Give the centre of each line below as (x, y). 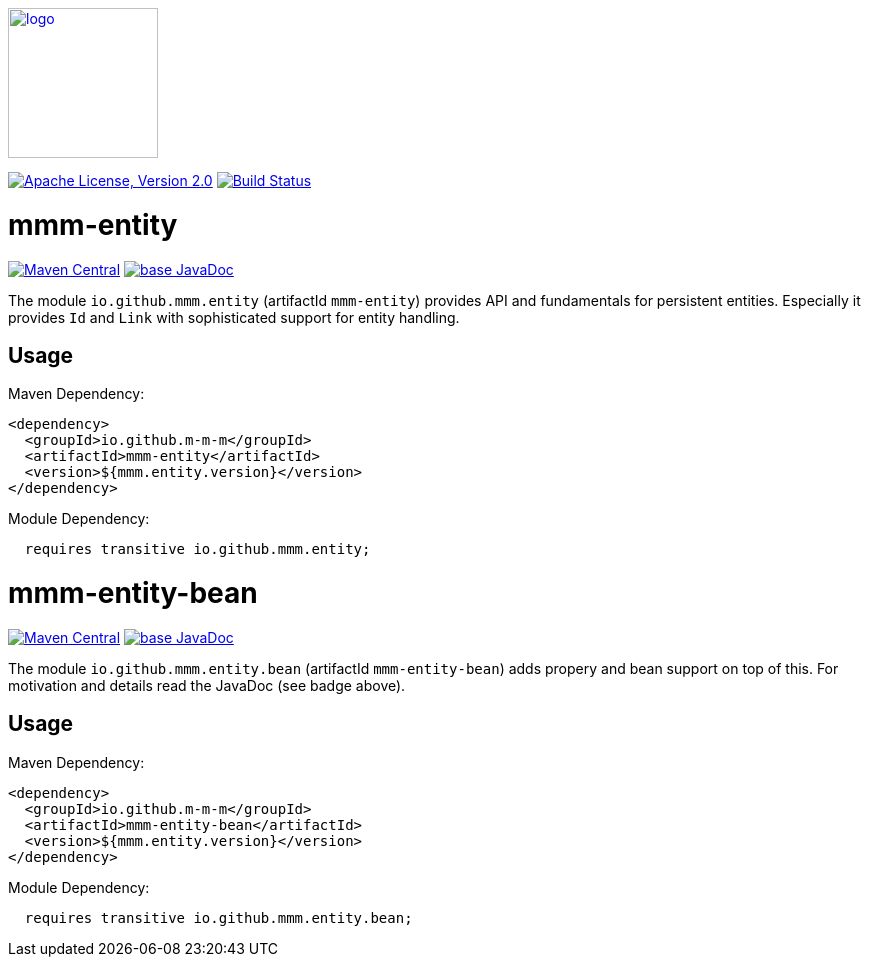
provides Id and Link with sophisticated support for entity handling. (234, 317)
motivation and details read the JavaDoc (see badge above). (207, 685)
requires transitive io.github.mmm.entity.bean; (218, 917)
